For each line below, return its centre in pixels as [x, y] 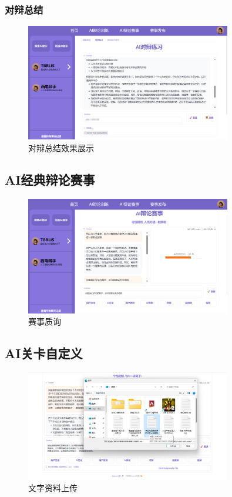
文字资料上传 [53, 487]
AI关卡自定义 [44, 353]
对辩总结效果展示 [61, 147]
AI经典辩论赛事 [50, 179]
